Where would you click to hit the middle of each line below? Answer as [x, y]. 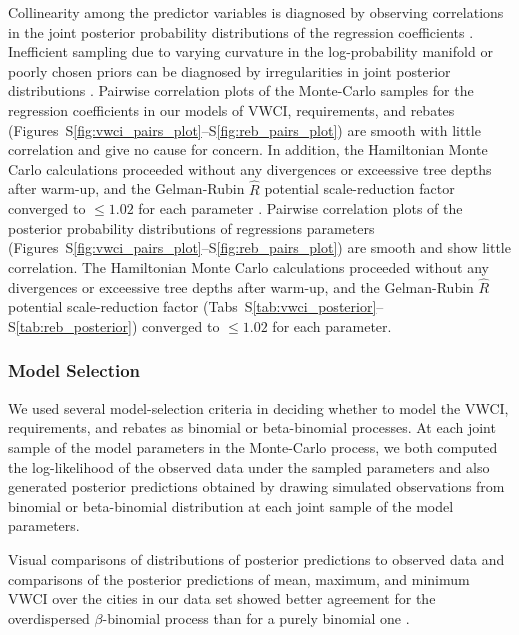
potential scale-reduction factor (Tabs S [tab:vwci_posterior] [192, 306]
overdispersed [49, 617]
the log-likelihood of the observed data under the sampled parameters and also [249, 466]
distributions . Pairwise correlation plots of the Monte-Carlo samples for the [241, 90]
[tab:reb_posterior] [73, 325]
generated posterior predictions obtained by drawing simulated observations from [256, 486]
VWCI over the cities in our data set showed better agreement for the [222, 598]
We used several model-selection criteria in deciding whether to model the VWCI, [258, 407]
